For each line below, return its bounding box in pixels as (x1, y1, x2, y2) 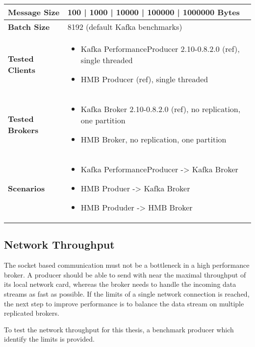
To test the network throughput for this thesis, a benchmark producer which (4, 324, 234, 334)
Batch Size (8, 21, 50, 32)
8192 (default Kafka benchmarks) (67, 21, 182, 32)
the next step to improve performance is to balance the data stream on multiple (4, 298, 244, 308)
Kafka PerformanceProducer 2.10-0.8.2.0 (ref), (80, 43, 240, 54)
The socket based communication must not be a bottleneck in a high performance (4, 260, 250, 270)
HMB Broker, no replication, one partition (80, 134, 227, 145)
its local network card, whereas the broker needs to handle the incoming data (4, 279, 236, 289)
